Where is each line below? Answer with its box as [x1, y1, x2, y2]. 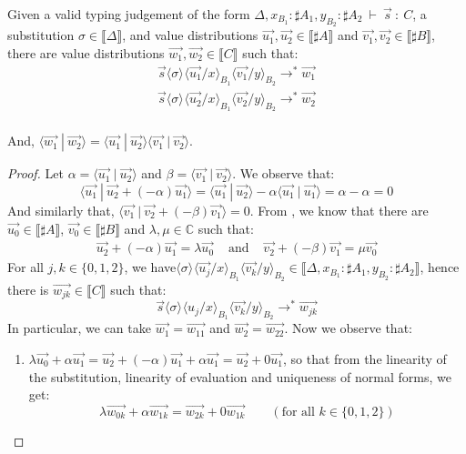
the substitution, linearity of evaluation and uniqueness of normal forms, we [28, 367, 451, 386]
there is [7, 279, 49, 298]
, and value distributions [122, 25, 258, 45]
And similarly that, [7, 200, 115, 219]
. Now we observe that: [284, 318, 412, 338]
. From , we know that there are [249, 200, 429, 219]
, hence [420, 257, 460, 277]
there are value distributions [7, 43, 165, 62]
